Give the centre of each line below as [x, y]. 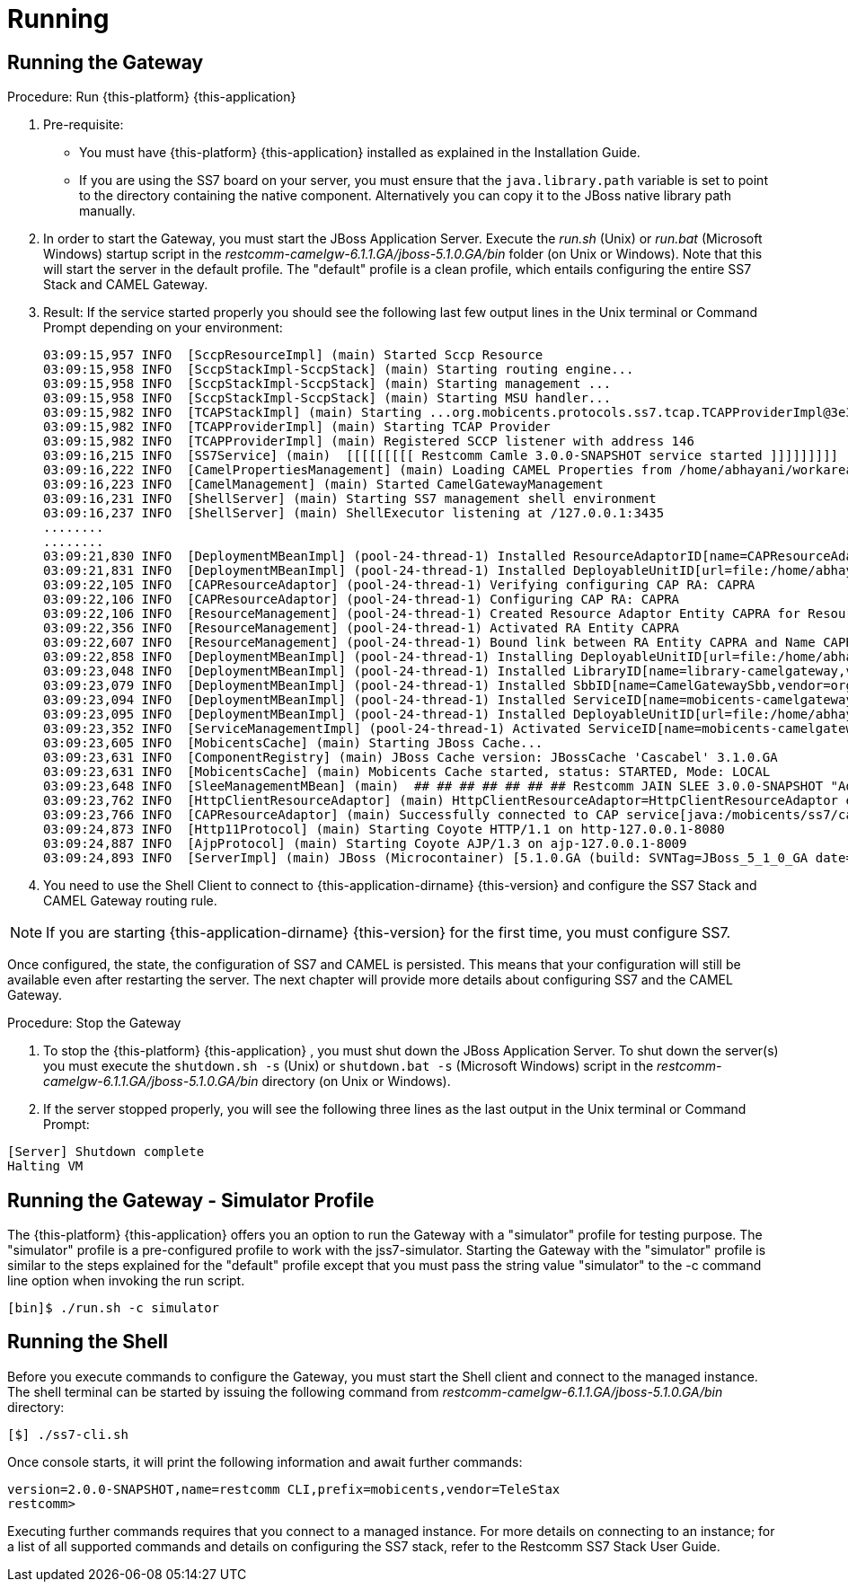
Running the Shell [88, 1342]
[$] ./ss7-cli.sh [68, 1434]
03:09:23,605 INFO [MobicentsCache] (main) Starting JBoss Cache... [293, 743]
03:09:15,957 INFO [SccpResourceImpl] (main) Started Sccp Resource [293, 355]
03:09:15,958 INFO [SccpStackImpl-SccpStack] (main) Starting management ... [327, 384]
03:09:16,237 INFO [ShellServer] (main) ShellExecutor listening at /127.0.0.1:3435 [354, 513]
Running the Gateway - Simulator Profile [191, 1200]
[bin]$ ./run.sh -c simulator [114, 1308]
